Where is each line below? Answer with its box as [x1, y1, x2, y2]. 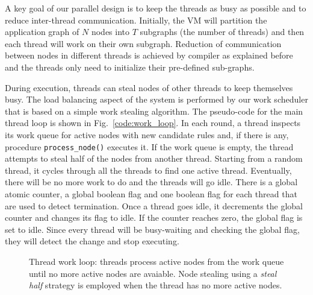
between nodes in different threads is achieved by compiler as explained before [5, 49, 293, 62]
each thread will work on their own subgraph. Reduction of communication [5, 37, 282, 49]
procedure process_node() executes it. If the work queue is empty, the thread [5, 140, 294, 153]
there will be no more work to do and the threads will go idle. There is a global [5, 176, 298, 188]
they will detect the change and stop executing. [5, 235, 179, 247]
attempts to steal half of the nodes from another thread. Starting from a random [5, 152, 303, 165]
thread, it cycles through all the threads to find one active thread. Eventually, [5, 163, 292, 176]
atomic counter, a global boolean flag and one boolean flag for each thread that [5, 187, 297, 200]
